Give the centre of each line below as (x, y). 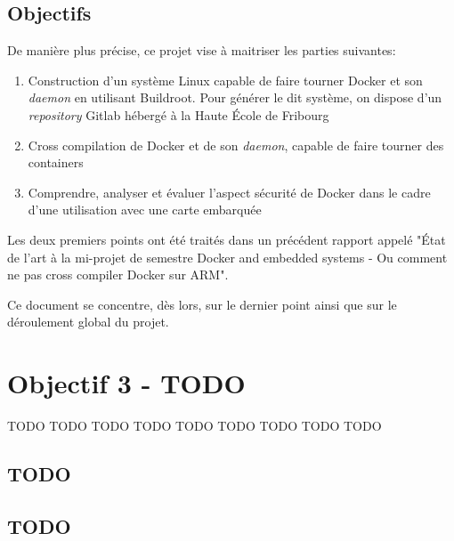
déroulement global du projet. (88, 322)
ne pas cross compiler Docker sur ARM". (118, 275)
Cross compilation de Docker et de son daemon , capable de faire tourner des (236, 145)
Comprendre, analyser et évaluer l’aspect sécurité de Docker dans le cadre (229, 192)
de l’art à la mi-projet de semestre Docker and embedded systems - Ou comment (227, 257)
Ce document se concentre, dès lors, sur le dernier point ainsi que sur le (202, 304)
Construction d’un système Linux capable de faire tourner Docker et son (225, 80)
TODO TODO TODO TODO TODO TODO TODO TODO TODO (195, 426)
